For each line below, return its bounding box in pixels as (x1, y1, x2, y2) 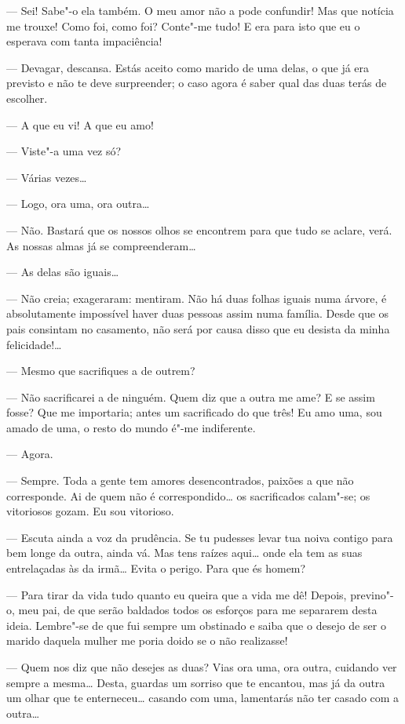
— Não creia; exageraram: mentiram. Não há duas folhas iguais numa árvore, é (6, 289, 387, 306)
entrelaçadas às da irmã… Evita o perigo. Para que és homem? (6, 560, 306, 577)
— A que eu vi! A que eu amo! (6, 116, 154, 133)
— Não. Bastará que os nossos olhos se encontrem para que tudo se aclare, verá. (6, 221, 392, 238)
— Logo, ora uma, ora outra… (6, 195, 150, 212)
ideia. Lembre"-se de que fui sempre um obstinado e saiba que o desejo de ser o (6, 617, 386, 633)
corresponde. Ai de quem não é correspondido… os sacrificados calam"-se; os (6, 487, 370, 504)
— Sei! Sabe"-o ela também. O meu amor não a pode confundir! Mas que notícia (6, 2, 394, 18)
